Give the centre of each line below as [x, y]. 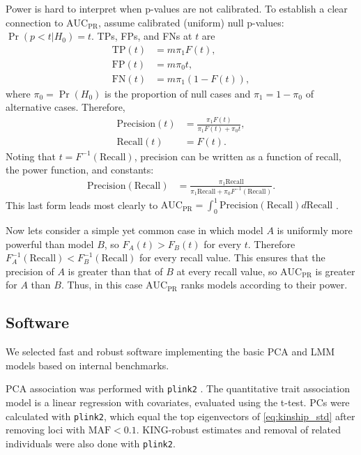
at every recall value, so [227, 271]
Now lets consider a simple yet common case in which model [135, 230]
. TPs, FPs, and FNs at [141, 36]
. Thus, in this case [102, 285]
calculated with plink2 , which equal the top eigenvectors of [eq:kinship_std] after [180, 416]
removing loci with [45, 430]
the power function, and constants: [80, 170]
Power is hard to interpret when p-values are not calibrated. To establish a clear [177, 8]
